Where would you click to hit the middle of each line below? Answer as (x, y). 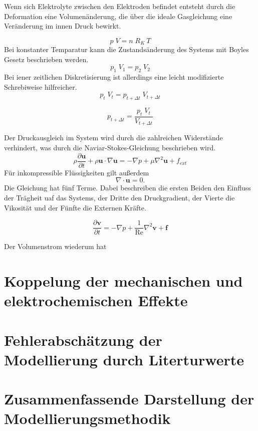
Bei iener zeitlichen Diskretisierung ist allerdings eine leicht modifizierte (114, 77)
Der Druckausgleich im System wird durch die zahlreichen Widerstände (113, 138)
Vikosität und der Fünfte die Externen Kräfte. (75, 207)
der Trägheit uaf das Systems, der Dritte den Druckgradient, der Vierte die (119, 197)
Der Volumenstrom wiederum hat (55, 246)
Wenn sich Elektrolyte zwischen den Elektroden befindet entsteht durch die (120, 6)
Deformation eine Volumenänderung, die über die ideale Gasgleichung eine (118, 16)
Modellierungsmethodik (87, 418)
